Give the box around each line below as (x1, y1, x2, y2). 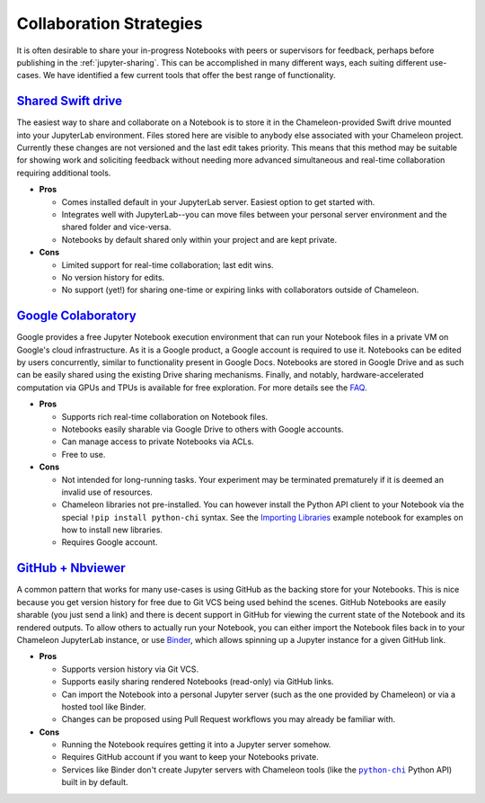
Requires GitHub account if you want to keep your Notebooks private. (61, 752, 319, 763)
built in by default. (61, 777, 129, 788)
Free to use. (61, 449, 106, 459)
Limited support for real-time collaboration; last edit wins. (61, 259, 274, 270)
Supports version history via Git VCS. (61, 664, 199, 674)
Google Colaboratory (16, 308, 137, 324)
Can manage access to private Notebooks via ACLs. (61, 436, 255, 447)
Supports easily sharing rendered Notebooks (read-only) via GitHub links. (61, 676, 334, 687)
